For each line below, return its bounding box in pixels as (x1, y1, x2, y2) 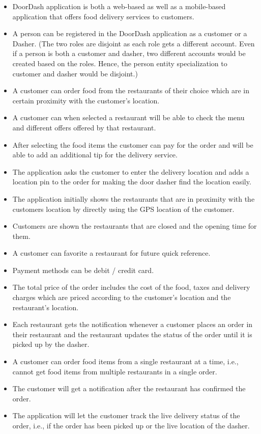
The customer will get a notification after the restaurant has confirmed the (12, 383, 246, 394)
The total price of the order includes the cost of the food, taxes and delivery (12, 282, 250, 292)
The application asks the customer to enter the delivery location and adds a (12, 166, 249, 177)
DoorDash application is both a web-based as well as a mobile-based (12, 1, 226, 11)
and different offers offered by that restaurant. (12, 122, 156, 132)
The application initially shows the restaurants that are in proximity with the (12, 193, 255, 204)
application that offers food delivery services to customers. (12, 11, 194, 21)
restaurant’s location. (12, 302, 79, 312)
